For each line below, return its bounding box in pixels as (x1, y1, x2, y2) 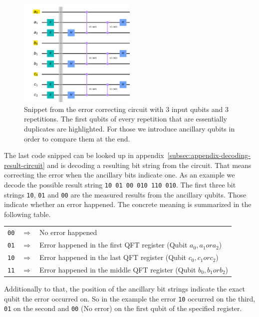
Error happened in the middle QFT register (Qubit (39, 264, 196, 274)
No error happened (39, 227, 97, 237)
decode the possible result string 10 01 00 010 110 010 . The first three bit (4, 179, 236, 189)
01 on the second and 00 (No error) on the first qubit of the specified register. (4, 303, 242, 313)
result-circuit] (4, 159, 45, 170)
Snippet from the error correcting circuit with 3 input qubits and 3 (24, 103, 229, 114)
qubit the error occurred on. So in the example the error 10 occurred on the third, (4, 293, 256, 303)
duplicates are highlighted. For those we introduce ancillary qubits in (24, 123, 235, 133)
